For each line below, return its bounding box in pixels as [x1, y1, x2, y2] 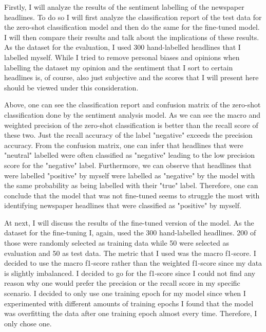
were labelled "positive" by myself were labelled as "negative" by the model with [4, 170, 255, 180]
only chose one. [4, 318, 52, 328]
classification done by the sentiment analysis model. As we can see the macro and [4, 109, 261, 120]
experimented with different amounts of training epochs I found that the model [4, 298, 254, 308]
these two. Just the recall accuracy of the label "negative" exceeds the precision [4, 130, 253, 140]
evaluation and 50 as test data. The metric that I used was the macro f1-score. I [4, 247, 256, 258]
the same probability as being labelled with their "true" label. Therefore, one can [4, 180, 258, 191]
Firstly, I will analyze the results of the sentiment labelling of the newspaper [4, 2, 244, 12]
